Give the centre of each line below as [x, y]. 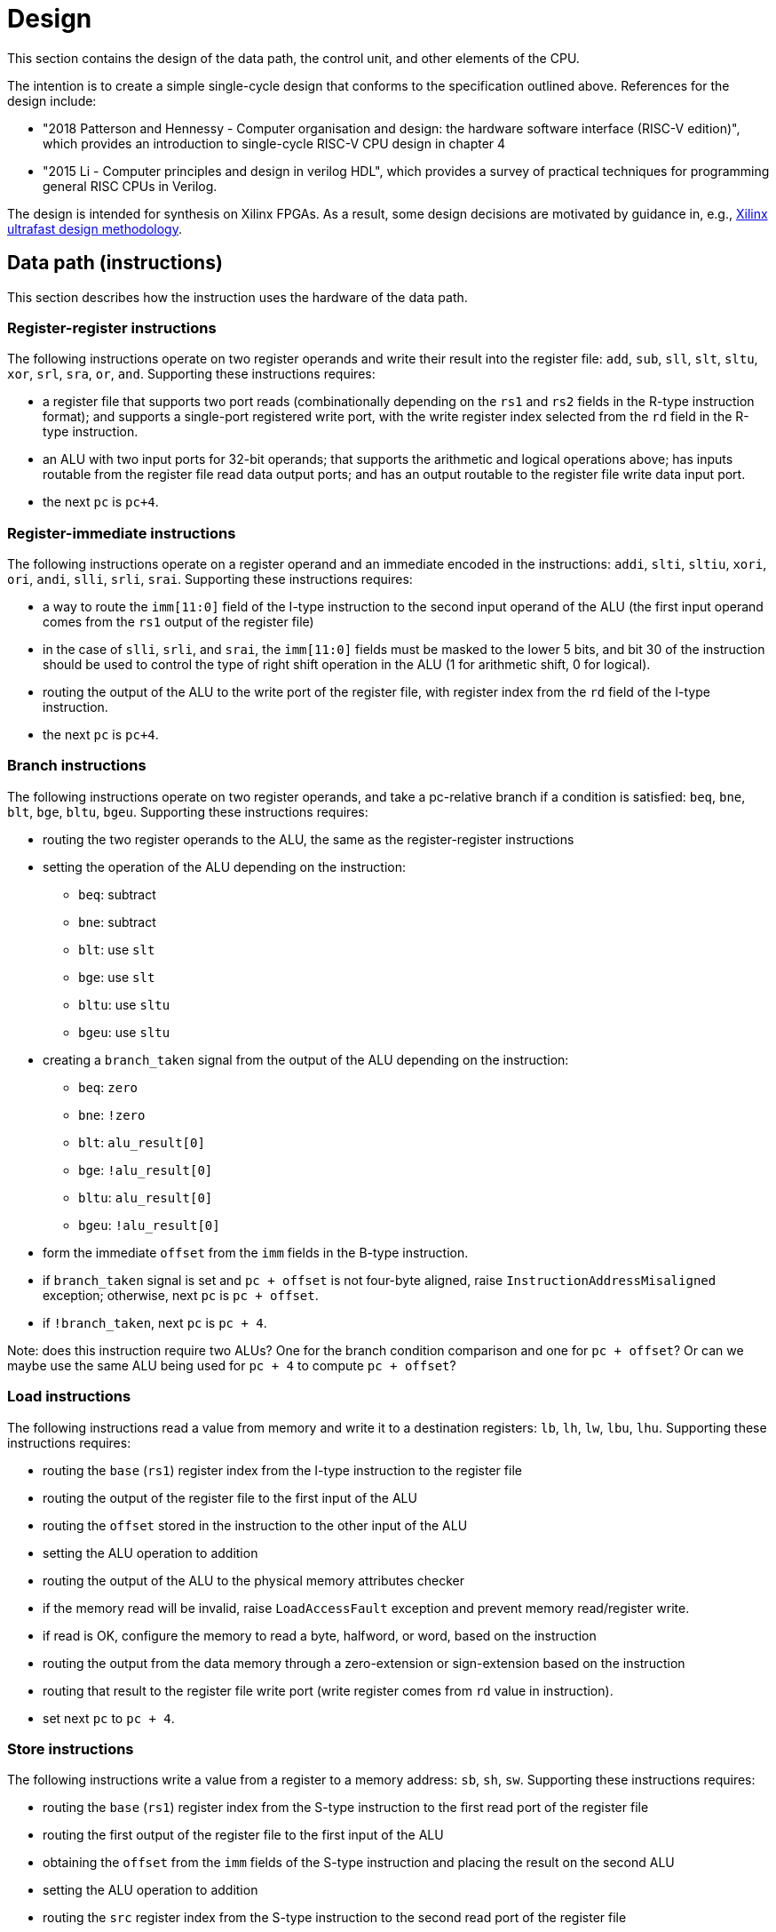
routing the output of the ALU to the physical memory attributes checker [254, 1580]
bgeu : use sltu [124, 1032]
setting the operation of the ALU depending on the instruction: [225, 866]
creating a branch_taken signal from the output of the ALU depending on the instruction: [306, 1059]
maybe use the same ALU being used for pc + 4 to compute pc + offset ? [232, 1365]
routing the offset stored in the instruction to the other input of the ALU [255, 1525]
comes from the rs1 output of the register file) [178, 622]
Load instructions [69, 1397]
